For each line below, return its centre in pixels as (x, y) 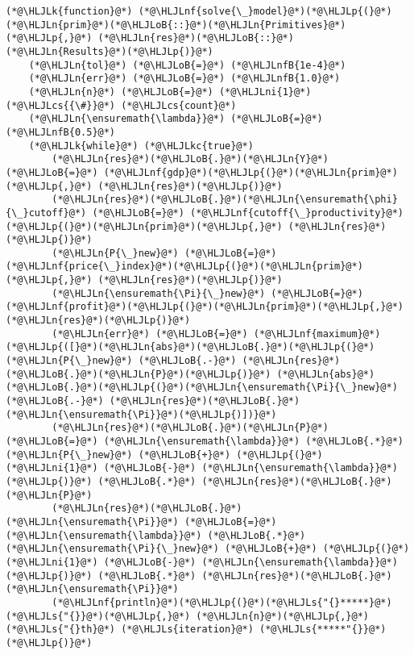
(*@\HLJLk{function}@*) (69, 11)
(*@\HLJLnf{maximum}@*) (317, 334)
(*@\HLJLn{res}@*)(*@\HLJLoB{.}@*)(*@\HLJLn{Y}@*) (190, 159)
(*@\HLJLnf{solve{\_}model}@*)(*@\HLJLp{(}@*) (265, 11)
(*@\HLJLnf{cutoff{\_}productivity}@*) (297, 213)
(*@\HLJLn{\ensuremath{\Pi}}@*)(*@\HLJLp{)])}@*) (141, 414)
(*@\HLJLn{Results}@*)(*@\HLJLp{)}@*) (110, 51)
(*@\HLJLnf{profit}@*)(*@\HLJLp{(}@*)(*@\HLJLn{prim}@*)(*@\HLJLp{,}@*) (205, 307)
